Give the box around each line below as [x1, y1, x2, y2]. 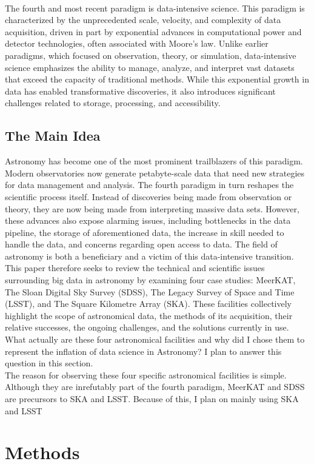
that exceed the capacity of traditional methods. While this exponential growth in [5, 73, 309, 86]
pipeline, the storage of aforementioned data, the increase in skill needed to [5, 226, 284, 238]
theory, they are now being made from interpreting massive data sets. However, [5, 202, 299, 215]
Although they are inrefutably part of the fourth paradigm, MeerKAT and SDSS [5, 380, 305, 393]
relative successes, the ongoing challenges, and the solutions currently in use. [5, 321, 289, 334]
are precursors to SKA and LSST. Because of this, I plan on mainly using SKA [5, 392, 299, 405]
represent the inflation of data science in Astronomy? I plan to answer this [5, 345, 282, 357]
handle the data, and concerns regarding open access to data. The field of [5, 238, 278, 250]
